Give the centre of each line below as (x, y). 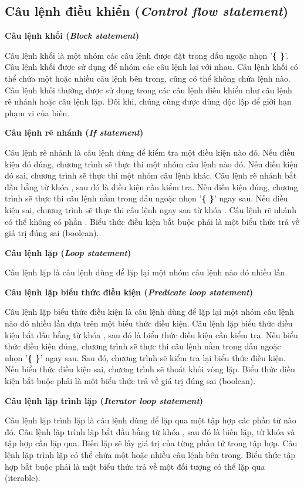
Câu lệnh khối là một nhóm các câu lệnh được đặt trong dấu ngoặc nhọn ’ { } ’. (147, 55)
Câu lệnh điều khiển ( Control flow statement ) (147, 11)
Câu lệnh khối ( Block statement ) (72, 36)
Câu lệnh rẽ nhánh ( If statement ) (74, 132)
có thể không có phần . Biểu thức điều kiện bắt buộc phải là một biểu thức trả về (152, 221)
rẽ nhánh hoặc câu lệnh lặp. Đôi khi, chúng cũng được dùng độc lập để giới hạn (148, 101)
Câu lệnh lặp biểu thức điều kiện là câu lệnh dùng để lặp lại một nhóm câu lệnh (149, 312)
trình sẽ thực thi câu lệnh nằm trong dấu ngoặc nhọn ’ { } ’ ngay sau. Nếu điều (146, 198)
